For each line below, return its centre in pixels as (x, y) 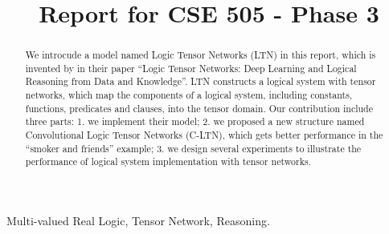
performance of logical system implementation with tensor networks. (168, 161)
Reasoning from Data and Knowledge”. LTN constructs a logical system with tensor (201, 81)
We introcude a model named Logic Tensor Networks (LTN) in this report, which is (201, 55)
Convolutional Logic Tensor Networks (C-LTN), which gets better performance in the (204, 135)
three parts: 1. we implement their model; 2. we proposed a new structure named (195, 121)
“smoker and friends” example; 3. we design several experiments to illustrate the (193, 148)
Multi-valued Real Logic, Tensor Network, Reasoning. (138, 221)
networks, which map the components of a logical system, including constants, (189, 95)
